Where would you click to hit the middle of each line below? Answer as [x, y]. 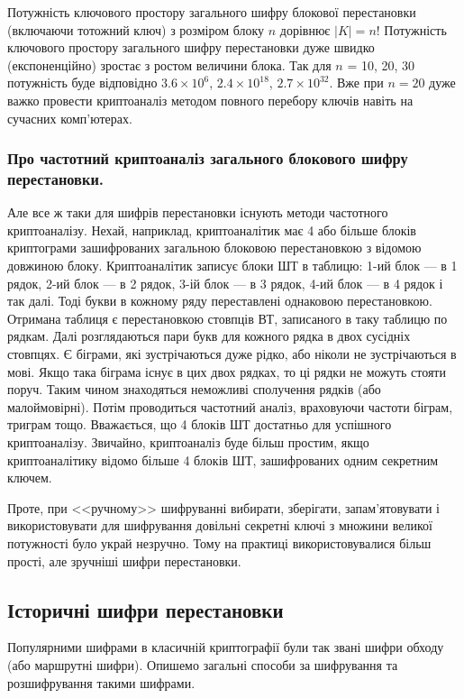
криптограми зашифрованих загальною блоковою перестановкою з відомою [214, 248]
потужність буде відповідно [82, 83]
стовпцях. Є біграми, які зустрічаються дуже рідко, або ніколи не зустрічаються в [232, 354]
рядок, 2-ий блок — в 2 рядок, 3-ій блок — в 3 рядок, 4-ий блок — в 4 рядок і [225, 283]
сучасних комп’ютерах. [70, 118]
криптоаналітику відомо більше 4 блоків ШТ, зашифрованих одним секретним [223, 459]
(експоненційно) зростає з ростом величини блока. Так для [169, 64]
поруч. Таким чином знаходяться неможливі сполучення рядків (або [194, 389]
